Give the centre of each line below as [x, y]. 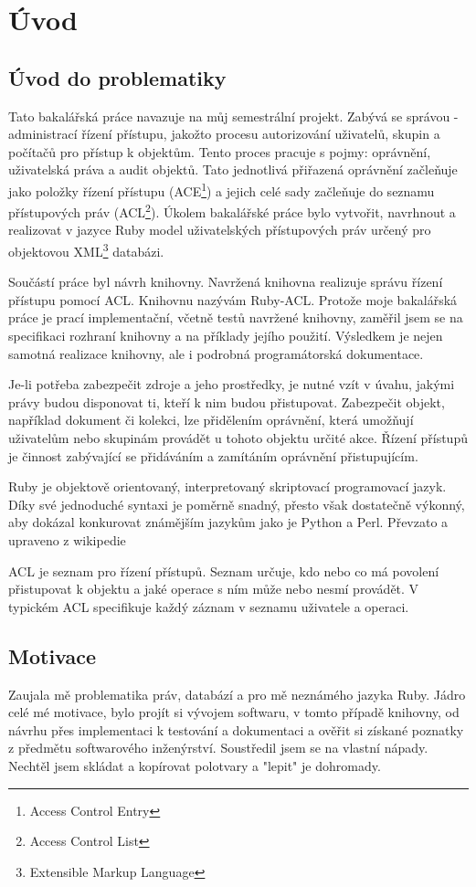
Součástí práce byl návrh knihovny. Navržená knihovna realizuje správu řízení [226, 282]
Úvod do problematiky [117, 77]
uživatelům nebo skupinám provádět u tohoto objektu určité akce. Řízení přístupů [238, 438]
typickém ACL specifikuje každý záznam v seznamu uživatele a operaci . [209, 606]
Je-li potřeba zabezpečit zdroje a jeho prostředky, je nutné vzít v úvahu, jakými [232, 384]
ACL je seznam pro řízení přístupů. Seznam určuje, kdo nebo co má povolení [224, 570]
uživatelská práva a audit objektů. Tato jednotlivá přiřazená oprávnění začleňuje [233, 169]
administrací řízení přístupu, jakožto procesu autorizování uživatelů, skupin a [224, 134]
